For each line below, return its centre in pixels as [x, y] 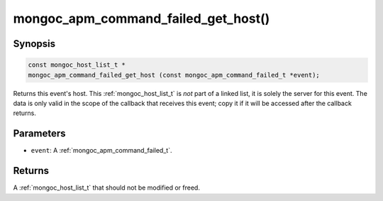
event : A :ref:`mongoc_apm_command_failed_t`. [101, 151]
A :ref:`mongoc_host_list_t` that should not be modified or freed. [106, 188]
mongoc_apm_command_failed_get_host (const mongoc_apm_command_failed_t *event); [174, 75]
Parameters [39, 134]
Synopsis [34, 44]
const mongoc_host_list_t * [77, 65]
